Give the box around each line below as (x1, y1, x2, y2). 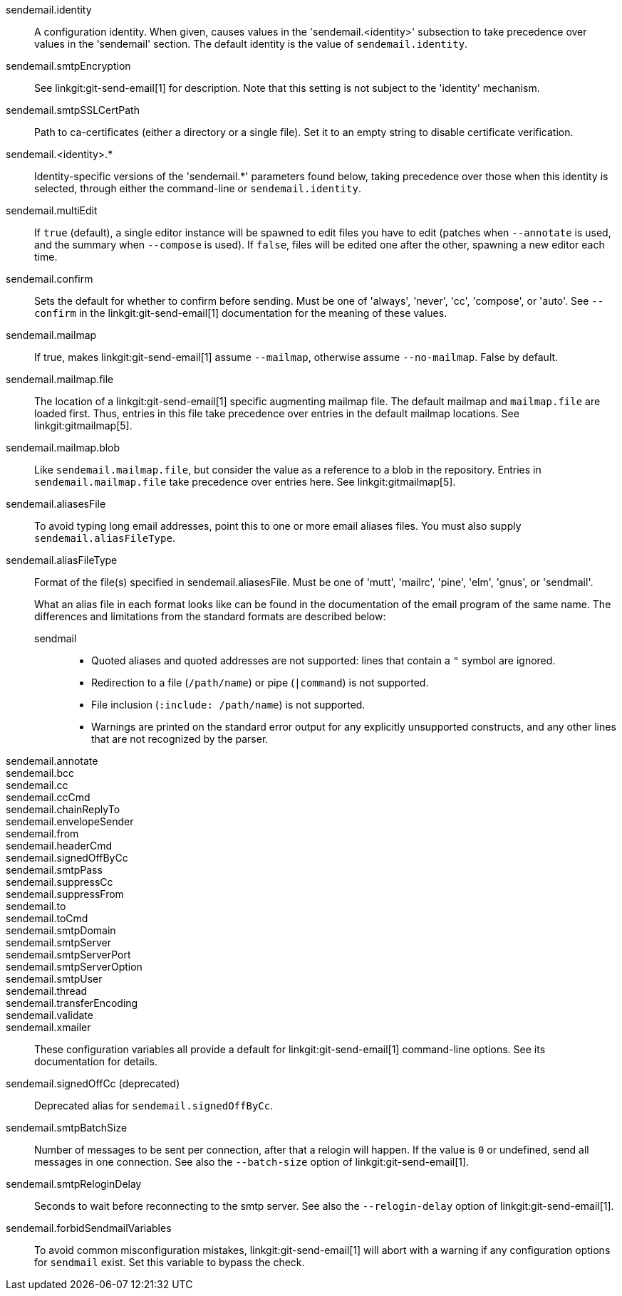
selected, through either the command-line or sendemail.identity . (34, 182, 361, 194)
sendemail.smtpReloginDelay (6, 1178, 142, 1190)
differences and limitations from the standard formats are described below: (34, 610, 386, 622)
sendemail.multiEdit (6, 204, 98, 216)
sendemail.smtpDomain (6, 924, 116, 936)
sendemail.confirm (6, 273, 93, 285)
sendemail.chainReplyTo (6, 803, 120, 815)
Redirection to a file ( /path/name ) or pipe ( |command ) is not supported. (91, 676, 429, 689)
